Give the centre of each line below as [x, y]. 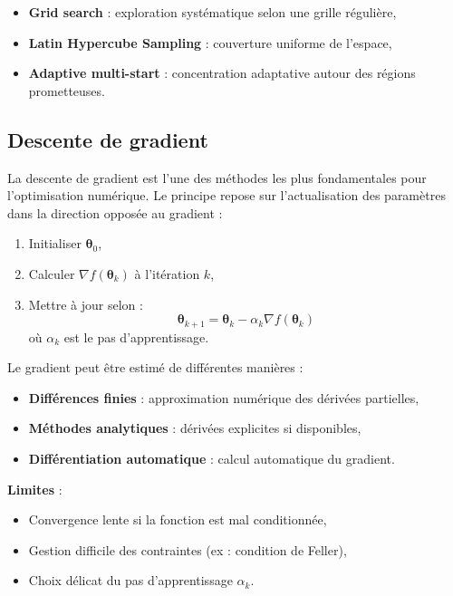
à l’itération [167, 273]
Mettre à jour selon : [86, 304]
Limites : [35, 489]
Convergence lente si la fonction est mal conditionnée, [178, 519]
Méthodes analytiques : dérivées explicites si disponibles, [195, 428]
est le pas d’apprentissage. [136, 336]
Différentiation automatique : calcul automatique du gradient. [212, 458]
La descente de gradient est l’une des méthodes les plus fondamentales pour [217, 177]
